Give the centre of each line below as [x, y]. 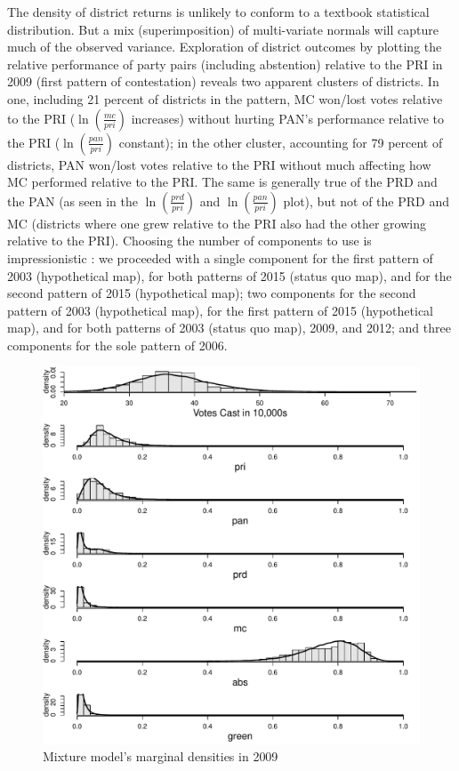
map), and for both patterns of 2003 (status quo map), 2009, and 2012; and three [229, 328]
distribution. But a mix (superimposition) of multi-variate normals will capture [223, 29]
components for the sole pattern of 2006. [117, 345]
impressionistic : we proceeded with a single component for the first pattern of [220, 257]
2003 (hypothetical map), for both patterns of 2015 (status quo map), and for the [229, 275]
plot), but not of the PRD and [366, 201]
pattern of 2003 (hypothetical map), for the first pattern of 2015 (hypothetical [221, 310]
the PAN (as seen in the [72, 201]
